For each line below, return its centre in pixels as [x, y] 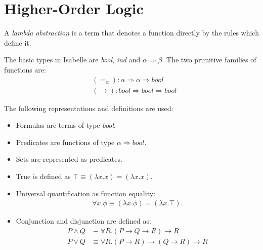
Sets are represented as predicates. [69, 159]
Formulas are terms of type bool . [66, 125]
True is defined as [43, 176]
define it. [18, 42]
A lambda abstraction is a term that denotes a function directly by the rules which [131, 33]
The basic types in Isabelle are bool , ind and [72, 60]
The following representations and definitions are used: [89, 108]
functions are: [25, 69]
